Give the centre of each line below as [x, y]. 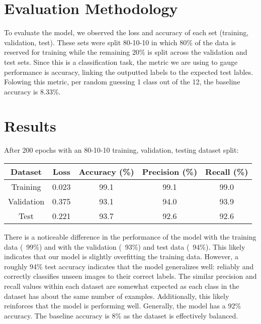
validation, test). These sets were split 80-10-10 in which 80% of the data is [120, 42]
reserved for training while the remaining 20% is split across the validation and [126, 52]
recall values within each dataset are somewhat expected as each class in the [122, 286]
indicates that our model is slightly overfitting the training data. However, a [121, 256]
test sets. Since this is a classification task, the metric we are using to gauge [121, 62]
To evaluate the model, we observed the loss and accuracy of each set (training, [126, 32]
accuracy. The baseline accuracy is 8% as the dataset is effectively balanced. [121, 315]
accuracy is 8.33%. [32, 91]
